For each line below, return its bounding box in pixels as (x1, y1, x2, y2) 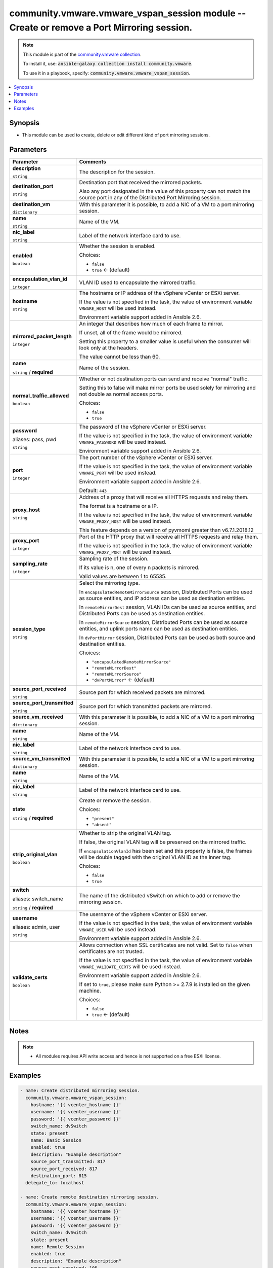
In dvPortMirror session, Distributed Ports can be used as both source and (79, 634, 255, 641)
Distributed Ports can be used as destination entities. (79, 610, 205, 617)
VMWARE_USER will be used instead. (79, 926, 157, 933)
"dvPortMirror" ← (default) (92, 676, 155, 683)
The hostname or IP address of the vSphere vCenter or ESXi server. (79, 289, 240, 296)
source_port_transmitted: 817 (30, 1159, 106, 1165)
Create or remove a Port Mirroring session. (9, 22, 193, 33)
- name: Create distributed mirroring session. (20, 1088, 140, 1094)
